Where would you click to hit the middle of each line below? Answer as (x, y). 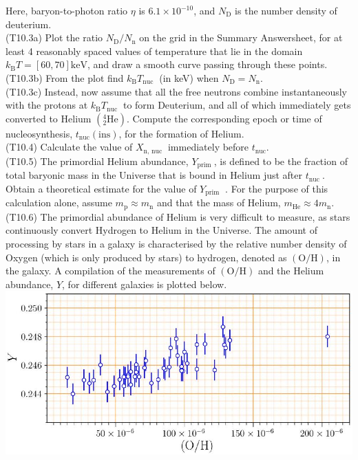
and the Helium (291, 271)
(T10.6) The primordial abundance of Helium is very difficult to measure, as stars (178, 216)
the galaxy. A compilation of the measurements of (110, 271)
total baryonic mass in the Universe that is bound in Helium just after (154, 175)
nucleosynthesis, (39, 133)
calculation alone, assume (59, 202)
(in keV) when (189, 77)
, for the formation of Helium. (181, 133)
